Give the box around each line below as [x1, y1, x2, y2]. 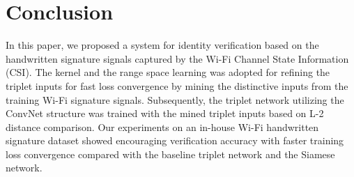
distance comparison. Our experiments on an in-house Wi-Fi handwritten [6, 119, 319, 134]
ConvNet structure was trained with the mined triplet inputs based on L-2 [6, 106, 324, 121]
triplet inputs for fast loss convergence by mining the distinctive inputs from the [6, 78, 348, 93]
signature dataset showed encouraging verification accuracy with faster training [6, 133, 344, 148]
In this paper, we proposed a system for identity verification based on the [6, 38, 319, 52]
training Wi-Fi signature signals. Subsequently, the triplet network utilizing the [6, 92, 344, 107]
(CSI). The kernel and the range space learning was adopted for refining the [6, 65, 330, 79]
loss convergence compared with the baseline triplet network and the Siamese [6, 146, 335, 161]
